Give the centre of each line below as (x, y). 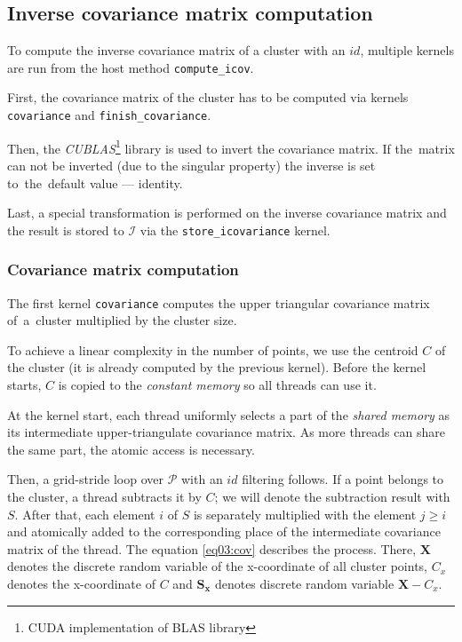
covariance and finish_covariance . (109, 115)
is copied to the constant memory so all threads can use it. (217, 385)
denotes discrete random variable (304, 583)
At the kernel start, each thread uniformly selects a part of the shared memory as (229, 414)
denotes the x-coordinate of (81, 583)
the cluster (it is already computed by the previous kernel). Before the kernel (217, 367)
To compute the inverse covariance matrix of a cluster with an (176, 50)
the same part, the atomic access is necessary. (131, 449)
